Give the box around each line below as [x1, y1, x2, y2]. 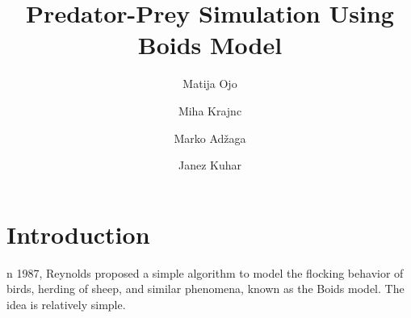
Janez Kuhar [178, 157, 242, 174]
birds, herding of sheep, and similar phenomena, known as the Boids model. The [6, 280, 405, 297]
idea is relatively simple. [6, 295, 126, 312]
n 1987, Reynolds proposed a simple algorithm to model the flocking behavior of [6, 264, 404, 281]
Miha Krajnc [178, 102, 242, 119]
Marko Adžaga [174, 129, 246, 146]
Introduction [6, 217, 150, 250]
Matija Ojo [182, 75, 237, 92]
